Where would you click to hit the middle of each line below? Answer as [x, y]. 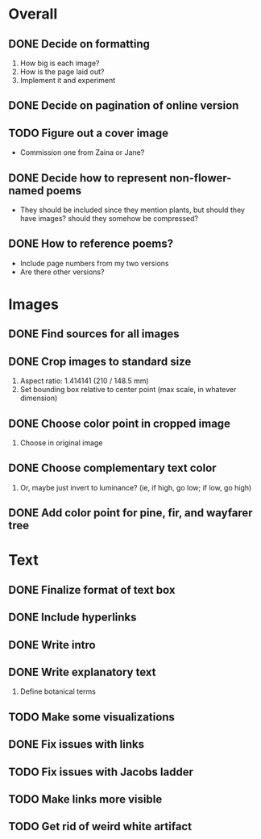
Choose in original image [61, 443]
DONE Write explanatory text [82, 672]
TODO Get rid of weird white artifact [100, 826]
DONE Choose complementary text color [112, 468]
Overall [33, 14]
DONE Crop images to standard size [100, 361]
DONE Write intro [52, 645]
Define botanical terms [58, 691]
